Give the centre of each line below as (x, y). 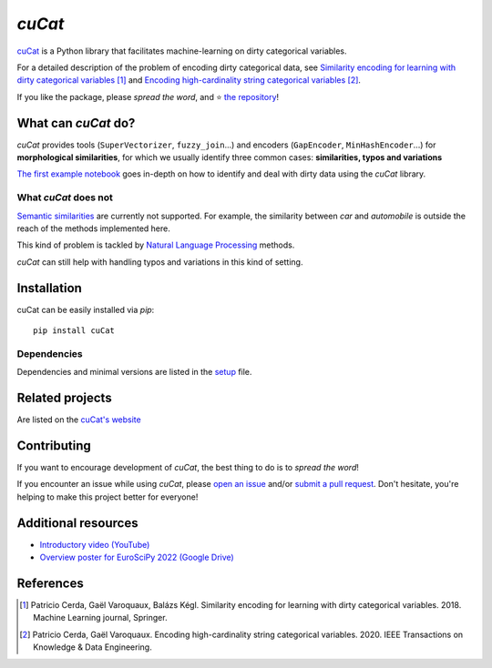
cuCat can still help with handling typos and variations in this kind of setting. (160, 262)
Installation (49, 288)
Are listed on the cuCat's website (79, 420)
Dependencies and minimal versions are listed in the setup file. (134, 372)
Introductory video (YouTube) (95, 544)
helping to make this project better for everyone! (108, 497)
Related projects (65, 397)
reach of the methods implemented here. (93, 228)
